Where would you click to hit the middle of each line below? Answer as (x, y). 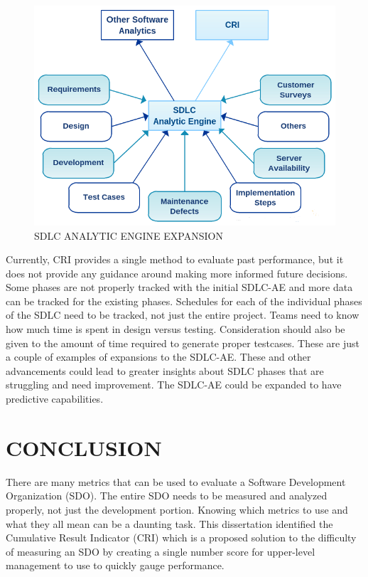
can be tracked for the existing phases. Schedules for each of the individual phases (184, 301)
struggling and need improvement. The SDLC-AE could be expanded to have (174, 385)
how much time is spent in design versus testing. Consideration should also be (175, 329)
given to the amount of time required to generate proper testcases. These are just (183, 343)
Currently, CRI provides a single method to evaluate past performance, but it (175, 259)
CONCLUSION (84, 447)
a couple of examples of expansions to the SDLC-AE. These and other (158, 357)
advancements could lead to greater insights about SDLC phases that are (165, 370)
